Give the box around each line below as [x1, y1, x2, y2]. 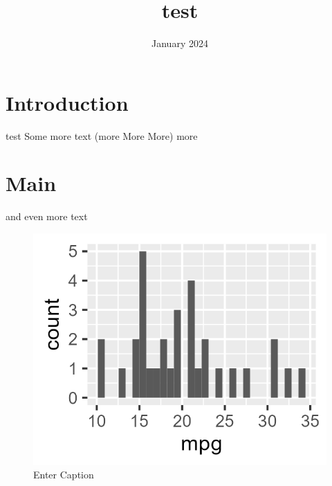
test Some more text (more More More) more [6, 128, 198, 143]
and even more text [6, 209, 88, 224]
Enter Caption [33, 467, 94, 482]
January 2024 [151, 36, 208, 51]
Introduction [6, 88, 129, 116]
